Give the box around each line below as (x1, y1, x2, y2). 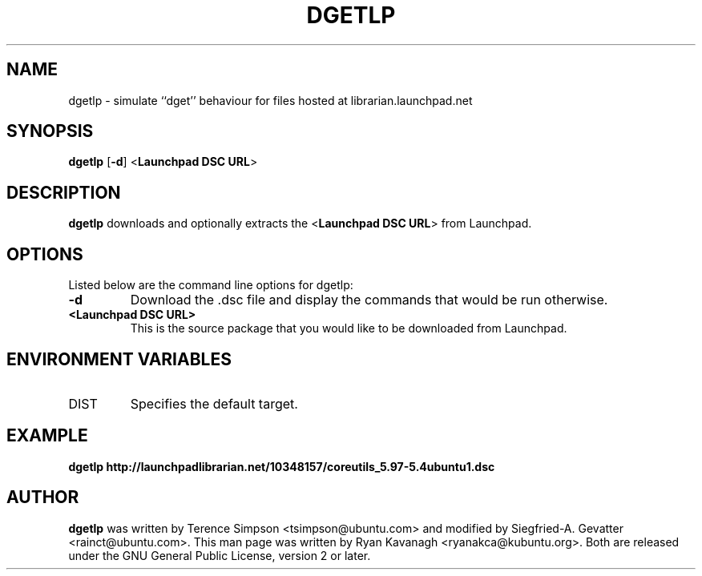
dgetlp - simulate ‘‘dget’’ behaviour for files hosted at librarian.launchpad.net (68, 93, 473, 107)
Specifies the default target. (130, 395, 298, 412)
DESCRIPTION (6, 182, 121, 203)
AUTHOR (6, 487, 79, 508)
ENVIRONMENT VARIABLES (6, 348, 232, 369)
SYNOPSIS (6, 121, 94, 142)
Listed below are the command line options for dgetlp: (68, 278, 353, 292)
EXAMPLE (6, 425, 88, 446)
